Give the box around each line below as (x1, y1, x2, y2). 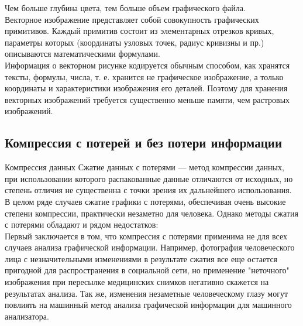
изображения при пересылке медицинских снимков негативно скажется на (5, 276, 269, 288)
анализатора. (5, 310, 49, 322)
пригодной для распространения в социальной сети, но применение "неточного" (5, 264, 290, 276)
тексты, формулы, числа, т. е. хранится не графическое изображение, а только (5, 70, 284, 83)
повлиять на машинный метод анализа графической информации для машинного (5, 298, 292, 311)
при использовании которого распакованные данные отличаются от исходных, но (5, 172, 293, 184)
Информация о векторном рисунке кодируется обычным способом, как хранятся (5, 59, 290, 71)
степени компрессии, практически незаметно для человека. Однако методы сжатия (5, 207, 298, 219)
